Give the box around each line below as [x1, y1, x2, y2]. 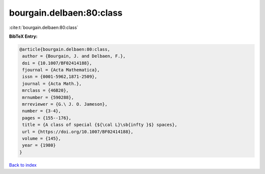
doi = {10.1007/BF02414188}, [22, 60, 92, 66]
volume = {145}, [22, 136, 61, 141]
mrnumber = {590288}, [22, 95, 74, 100]
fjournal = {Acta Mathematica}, [22, 67, 100, 73]
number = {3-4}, [22, 108, 61, 114]
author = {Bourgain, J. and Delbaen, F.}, [22, 53, 126, 59]
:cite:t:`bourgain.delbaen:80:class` [9, 25, 79, 30]
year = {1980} [22, 143, 56, 148]
